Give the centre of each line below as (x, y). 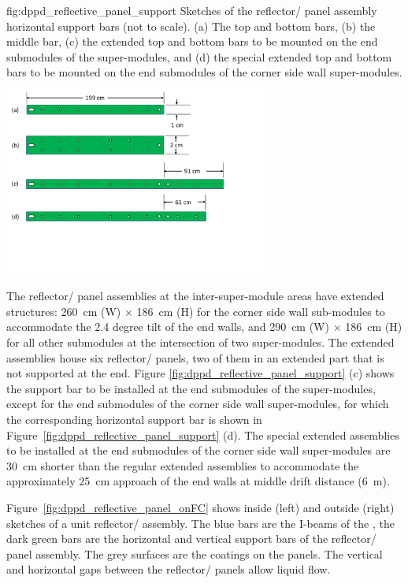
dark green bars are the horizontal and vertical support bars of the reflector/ (191, 538)
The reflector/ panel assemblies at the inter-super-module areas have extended (195, 296)
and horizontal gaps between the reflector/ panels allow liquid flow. (169, 569)
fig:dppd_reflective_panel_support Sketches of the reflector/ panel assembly (192, 10)
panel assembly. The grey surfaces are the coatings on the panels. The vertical (195, 553)
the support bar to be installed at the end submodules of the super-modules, (191, 388)
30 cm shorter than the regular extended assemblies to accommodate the (183, 465)
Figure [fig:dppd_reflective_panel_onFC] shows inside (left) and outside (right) (200, 507)
